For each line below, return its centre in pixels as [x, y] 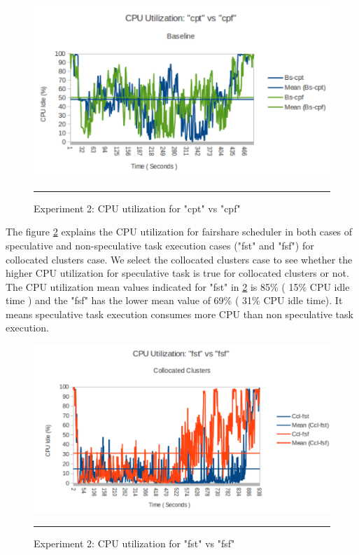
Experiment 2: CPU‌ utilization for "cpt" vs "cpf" [137, 208]
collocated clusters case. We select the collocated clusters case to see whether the [179, 259]
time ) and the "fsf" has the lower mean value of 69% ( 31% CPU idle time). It [174, 300]
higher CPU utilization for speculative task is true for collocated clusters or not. [177, 273]
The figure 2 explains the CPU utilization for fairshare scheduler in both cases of [179, 232]
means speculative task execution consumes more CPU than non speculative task [179, 314]
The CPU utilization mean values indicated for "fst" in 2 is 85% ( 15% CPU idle [178, 286]
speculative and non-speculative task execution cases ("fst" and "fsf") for [160, 245]
